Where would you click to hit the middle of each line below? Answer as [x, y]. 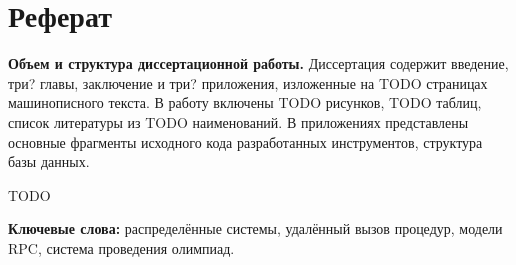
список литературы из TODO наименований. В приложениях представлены [238, 121]
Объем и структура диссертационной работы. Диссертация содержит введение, [258, 63]
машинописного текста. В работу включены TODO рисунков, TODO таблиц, [245, 102]
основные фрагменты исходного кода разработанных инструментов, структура [245, 141]
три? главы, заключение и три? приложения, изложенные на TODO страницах [248, 82]
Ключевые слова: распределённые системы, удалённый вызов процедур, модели [255, 228]
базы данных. [49, 161]
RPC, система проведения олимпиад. [121, 247]
